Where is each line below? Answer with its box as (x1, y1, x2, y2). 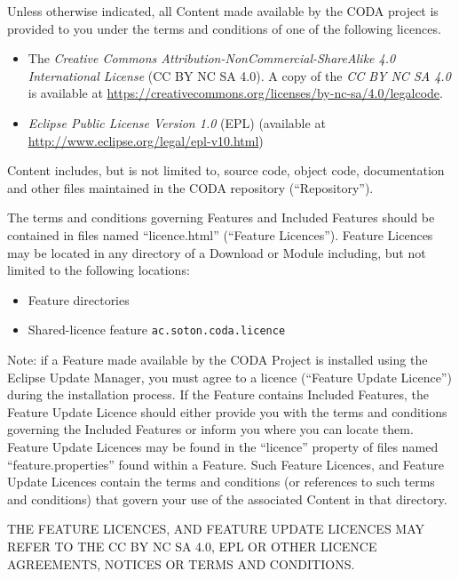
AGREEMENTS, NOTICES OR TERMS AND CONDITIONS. (7, 554, 355, 573)
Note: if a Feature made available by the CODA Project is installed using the (7, 350, 428, 368)
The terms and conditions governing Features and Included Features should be (7, 208, 435, 227)
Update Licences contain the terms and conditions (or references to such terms (7, 472, 435, 491)
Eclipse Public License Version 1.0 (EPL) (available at (28, 113, 326, 132)
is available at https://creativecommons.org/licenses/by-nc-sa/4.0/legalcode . (28, 84, 443, 102)
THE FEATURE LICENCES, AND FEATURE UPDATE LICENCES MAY (7, 519, 425, 538)
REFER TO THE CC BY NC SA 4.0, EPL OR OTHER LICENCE (7, 536, 377, 555)
